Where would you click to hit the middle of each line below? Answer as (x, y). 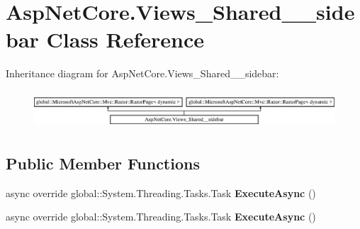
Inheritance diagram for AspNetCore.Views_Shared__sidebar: (142, 73)
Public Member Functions (103, 163)
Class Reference (125, 39)
